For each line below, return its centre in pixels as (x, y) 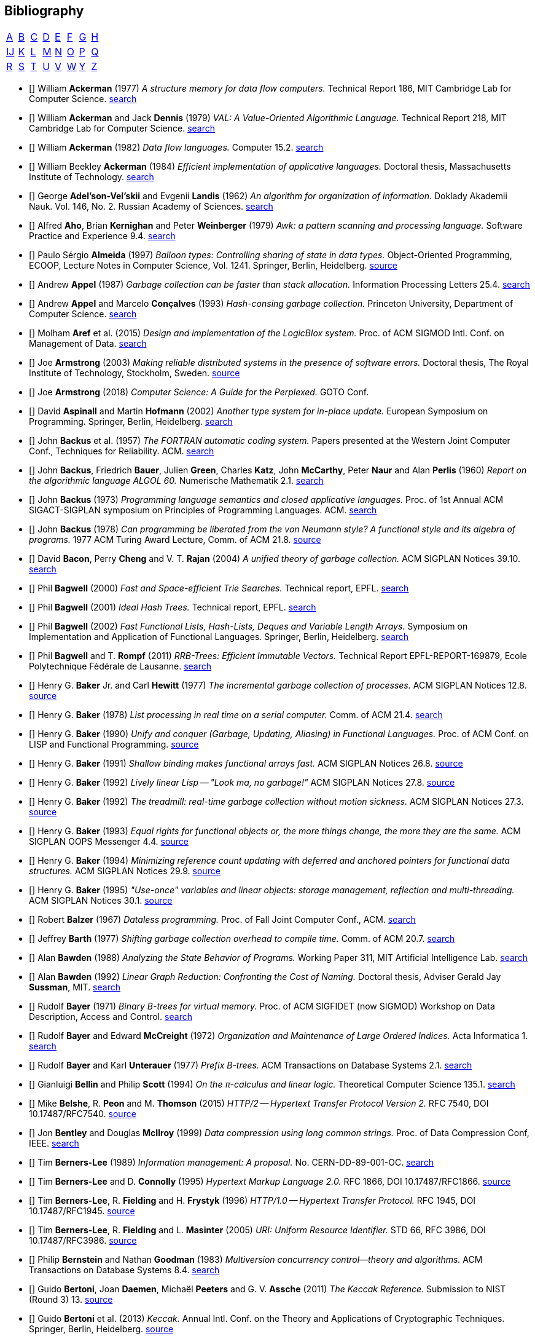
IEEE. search (54, 1143)
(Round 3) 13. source (71, 1300)
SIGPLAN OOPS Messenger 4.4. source (109, 842)
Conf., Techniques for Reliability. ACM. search (122, 451)
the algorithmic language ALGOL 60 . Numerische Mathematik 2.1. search (176, 481)
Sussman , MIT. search (75, 987)
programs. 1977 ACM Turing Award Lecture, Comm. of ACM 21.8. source (175, 540)
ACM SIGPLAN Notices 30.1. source (101, 901)
